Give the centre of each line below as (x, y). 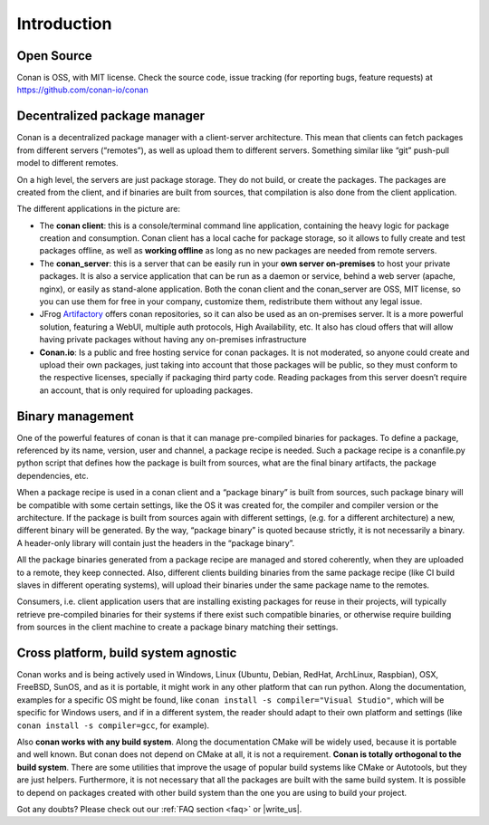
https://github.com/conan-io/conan (82, 90)
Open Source (54, 56)
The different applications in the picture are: (99, 209)
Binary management (76, 416)
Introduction (64, 24)
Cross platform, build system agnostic (127, 652)
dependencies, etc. (53, 475)
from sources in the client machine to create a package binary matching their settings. (177, 627)
